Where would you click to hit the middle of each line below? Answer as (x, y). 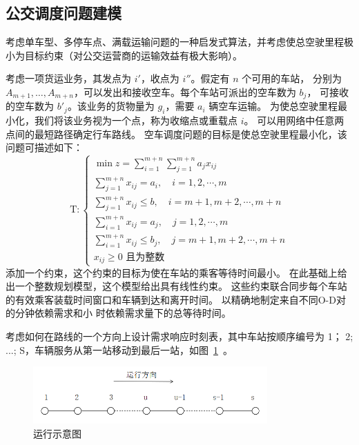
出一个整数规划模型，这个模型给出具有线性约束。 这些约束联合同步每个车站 (176, 286)
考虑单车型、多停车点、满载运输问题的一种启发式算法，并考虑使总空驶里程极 (179, 42)
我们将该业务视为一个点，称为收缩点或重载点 (136, 120)
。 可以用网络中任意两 (294, 120)
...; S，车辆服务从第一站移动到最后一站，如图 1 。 (119, 349)
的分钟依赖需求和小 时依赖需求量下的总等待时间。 (118, 313)
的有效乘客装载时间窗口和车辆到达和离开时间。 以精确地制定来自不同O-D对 (176, 299)
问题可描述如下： (44, 147)
